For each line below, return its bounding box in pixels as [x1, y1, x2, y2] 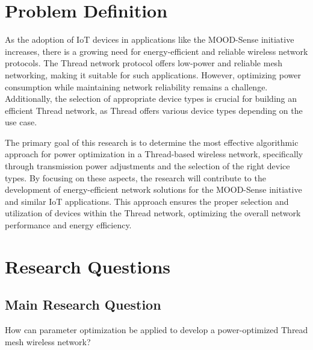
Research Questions [5, 254, 171, 278]
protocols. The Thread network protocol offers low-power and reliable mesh [5, 57, 282, 69]
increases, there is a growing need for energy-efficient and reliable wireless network [5, 45, 308, 57]
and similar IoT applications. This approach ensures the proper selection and [5, 195, 289, 207]
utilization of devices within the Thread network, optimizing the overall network [5, 207, 301, 219]
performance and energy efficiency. [5, 219, 132, 231]
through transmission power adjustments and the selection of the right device [5, 160, 290, 172]
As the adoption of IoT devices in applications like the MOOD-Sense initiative [5, 33, 294, 46]
